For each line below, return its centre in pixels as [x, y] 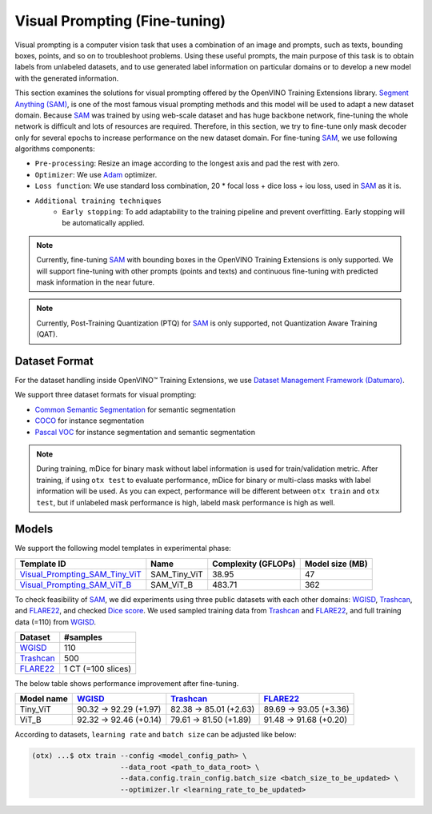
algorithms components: [55, 149]
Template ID [43, 564]
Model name [44, 699]
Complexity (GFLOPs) [254, 564]
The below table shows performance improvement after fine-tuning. [127, 684]
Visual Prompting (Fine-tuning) [120, 21]
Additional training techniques [98, 201]
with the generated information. [67, 78]
